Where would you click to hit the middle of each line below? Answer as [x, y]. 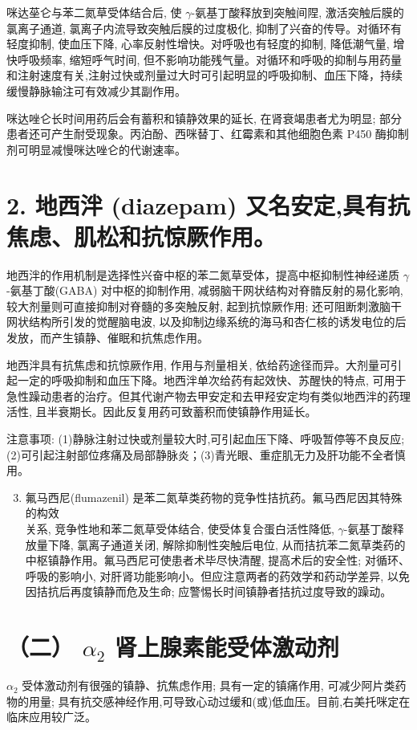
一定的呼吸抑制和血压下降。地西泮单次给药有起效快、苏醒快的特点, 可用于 [212, 380]
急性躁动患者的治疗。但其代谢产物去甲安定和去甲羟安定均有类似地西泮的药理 [208, 396]
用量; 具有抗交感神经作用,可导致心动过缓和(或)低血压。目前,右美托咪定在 [219, 701]
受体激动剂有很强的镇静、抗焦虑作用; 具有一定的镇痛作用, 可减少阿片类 [208, 685]
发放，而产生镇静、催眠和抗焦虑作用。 [107, 338]
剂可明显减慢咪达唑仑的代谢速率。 [96, 149]
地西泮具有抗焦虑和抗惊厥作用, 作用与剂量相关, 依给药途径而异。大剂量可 [199, 364]
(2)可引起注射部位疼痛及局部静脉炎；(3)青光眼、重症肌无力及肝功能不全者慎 [206, 454]
